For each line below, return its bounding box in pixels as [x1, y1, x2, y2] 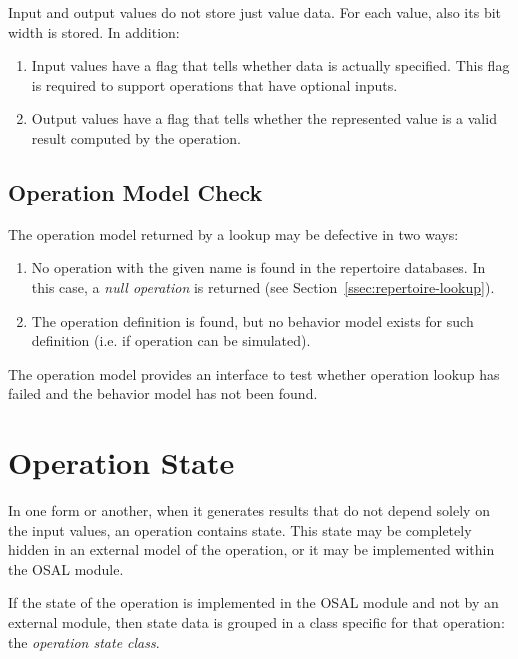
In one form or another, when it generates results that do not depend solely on [8, 500, 490, 521]
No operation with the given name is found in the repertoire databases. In [31, 257, 486, 278]
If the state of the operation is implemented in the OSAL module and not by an [8, 592, 499, 613]
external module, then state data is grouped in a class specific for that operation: [8, 612, 505, 633]
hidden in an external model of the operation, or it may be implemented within [8, 539, 495, 560]
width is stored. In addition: [8, 21, 180, 42]
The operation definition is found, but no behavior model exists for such [31, 310, 474, 331]
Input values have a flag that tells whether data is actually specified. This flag [31, 55, 510, 76]
